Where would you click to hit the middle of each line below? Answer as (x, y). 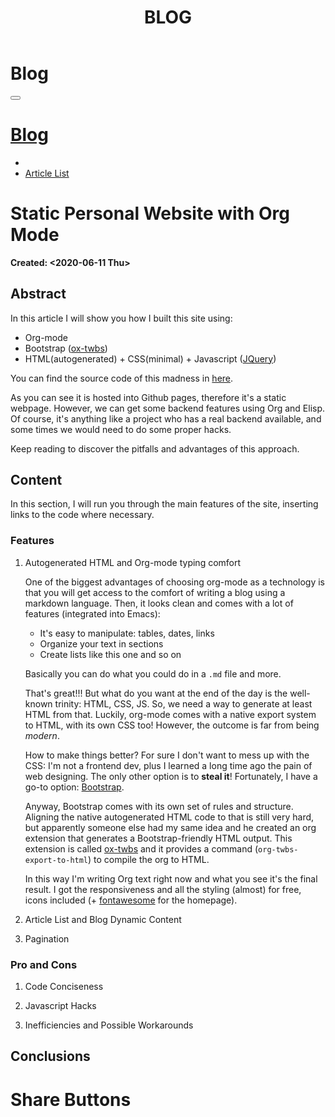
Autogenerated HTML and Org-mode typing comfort (133, 562)
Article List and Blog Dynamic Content (103, 919)
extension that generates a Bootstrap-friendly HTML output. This (158, 838)
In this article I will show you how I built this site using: (121, 318)
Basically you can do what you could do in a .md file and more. (153, 673)
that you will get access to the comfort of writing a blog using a (155, 592)
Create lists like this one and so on (110, 654)
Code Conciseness (64, 987)
